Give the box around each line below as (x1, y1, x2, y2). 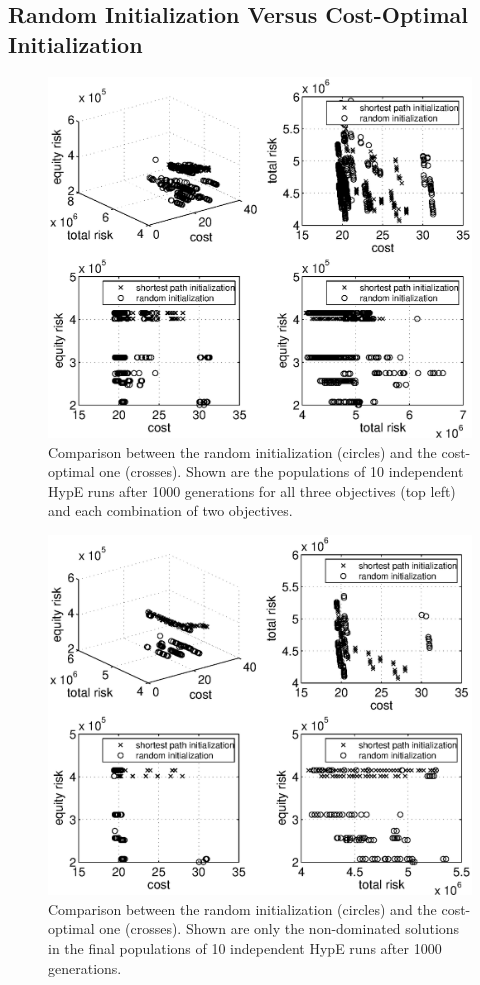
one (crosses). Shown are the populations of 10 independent (99, 461, 464, 482)
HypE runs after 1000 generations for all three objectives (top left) (48, 480, 456, 501)
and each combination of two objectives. (48, 500, 293, 521)
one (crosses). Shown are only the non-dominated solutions (99, 918, 460, 939)
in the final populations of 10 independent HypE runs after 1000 (48, 938, 442, 959)
